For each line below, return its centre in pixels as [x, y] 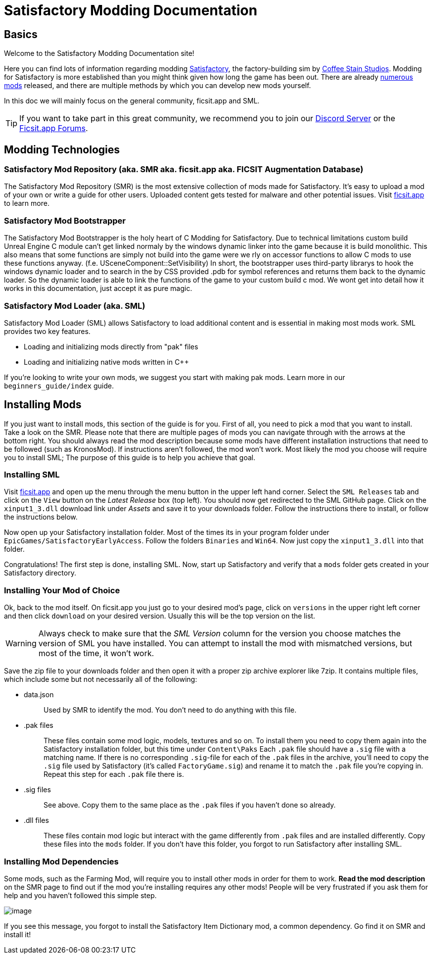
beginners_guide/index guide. [59, 385]
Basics [21, 34]
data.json [39, 695]
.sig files [37, 790]
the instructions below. [41, 517]
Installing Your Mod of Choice [62, 590]
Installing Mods [43, 405]
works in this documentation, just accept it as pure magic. [98, 288]
